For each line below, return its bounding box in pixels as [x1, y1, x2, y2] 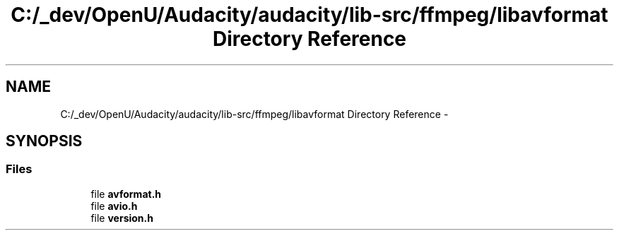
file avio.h [90, 199, 138, 212]
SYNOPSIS [6, 132, 83, 151]
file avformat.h [90, 187, 162, 200]
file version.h [90, 211, 153, 224]
